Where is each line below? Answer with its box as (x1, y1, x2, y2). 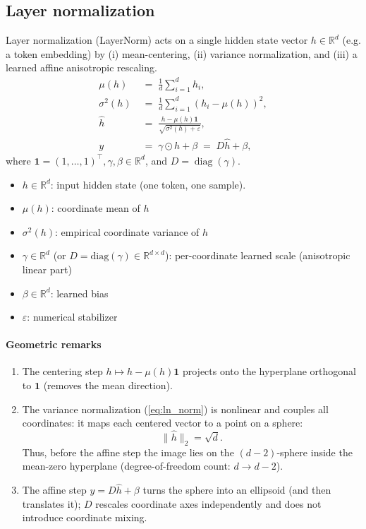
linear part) (22, 261, 72, 276)
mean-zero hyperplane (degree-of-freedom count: (22, 458, 231, 473)
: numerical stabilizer (27, 309, 118, 324)
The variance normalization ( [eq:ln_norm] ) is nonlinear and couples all (22, 401, 329, 416)
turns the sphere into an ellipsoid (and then (142, 482, 331, 497)
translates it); (22, 496, 81, 511)
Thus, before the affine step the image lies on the (22, 444, 234, 459)
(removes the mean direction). (43, 378, 173, 393)
